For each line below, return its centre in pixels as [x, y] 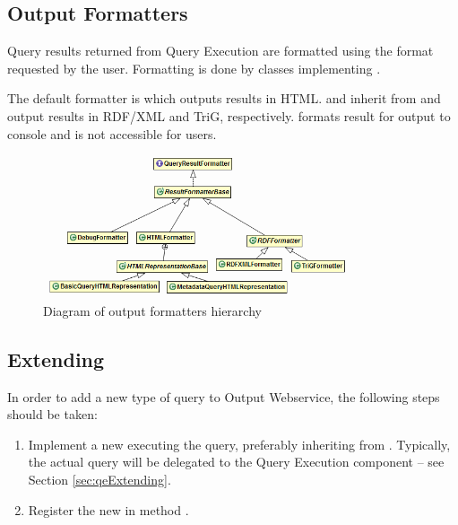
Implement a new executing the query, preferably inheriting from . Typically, [239, 444]
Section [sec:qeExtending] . [99, 479]
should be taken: [52, 414]
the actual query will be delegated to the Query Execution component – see [236, 462]
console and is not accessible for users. [112, 133]
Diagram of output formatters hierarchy [152, 310]
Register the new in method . [108, 509]
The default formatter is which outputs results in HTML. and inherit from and [224, 98]
